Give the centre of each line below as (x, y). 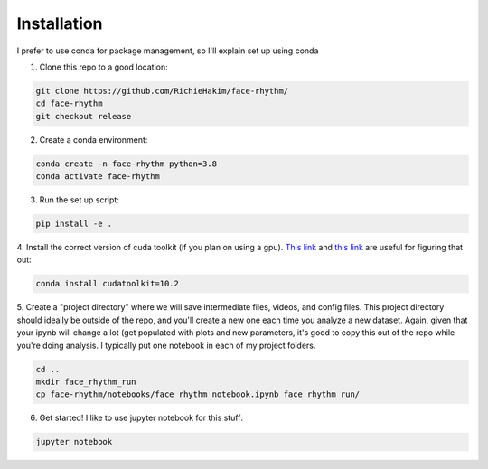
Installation (60, 23)
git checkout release (84, 116)
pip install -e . (74, 224)
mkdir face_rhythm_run (86, 381)
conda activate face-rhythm (98, 177)
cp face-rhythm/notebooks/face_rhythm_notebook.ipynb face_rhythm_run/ (198, 394)
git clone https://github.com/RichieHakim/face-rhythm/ (162, 91)
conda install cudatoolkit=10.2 (108, 284)
